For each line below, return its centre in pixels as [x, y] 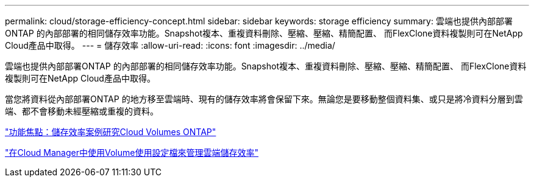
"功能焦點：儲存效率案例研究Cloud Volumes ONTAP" [111, 132]
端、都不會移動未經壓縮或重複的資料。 [82, 111]
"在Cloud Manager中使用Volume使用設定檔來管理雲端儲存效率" [132, 152]
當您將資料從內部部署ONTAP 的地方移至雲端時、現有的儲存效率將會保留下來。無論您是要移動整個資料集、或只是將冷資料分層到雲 [264, 99]
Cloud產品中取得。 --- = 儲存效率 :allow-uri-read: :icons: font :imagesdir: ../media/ [170, 45]
